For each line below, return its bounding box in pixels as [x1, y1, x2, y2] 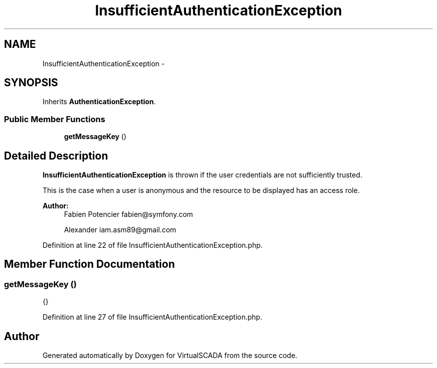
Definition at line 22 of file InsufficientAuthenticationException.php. [42, 241, 263, 250]
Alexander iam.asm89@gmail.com [64, 225, 177, 234]
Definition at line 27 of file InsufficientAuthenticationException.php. [42, 313, 262, 322]
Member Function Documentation [4, 258, 175, 271]
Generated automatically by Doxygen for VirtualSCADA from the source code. [42, 351, 297, 360]
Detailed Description [4, 149, 108, 162]
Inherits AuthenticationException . [42, 97, 156, 106]
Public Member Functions [4, 114, 105, 124]
